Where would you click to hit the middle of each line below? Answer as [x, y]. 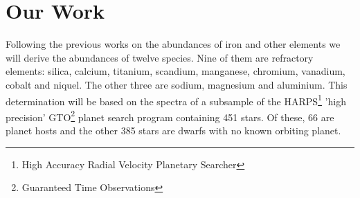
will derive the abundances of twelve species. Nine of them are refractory [160, 57]
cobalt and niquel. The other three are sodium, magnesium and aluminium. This [177, 84]
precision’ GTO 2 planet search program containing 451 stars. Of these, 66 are [170, 116]
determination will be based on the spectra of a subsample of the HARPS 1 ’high [176, 100]
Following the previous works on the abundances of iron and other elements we [173, 44]
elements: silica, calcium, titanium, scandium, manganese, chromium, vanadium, [175, 71]
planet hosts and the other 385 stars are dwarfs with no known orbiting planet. [173, 130]
